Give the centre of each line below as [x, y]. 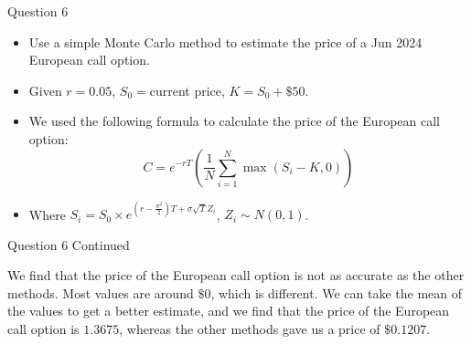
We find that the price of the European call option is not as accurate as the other [236, 275]
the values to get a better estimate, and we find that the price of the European [229, 311]
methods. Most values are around [101, 292]
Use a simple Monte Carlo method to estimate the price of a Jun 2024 [225, 42]
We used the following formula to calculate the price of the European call [234, 121]
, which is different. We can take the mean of [337, 292]
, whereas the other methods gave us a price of [250, 329]
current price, [187, 90]
